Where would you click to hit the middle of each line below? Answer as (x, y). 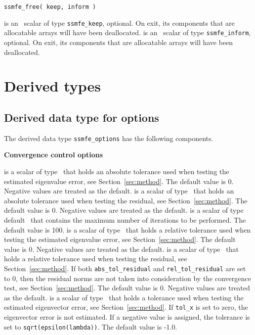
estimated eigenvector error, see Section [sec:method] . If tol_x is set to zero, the (126, 307)
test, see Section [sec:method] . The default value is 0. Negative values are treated (127, 288)
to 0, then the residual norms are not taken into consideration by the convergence (127, 278)
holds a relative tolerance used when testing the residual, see (96, 259)
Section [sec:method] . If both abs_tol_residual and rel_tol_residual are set (125, 268)
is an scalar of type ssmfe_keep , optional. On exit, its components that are (119, 23)
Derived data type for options (82, 117)
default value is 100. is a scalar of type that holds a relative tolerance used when (127, 229)
